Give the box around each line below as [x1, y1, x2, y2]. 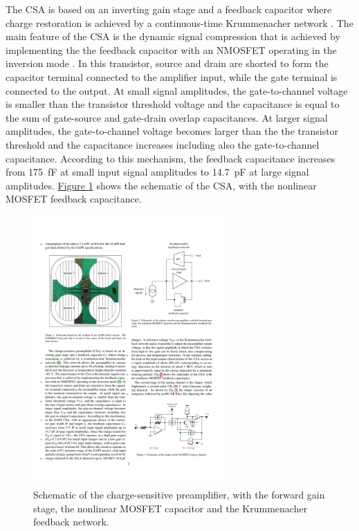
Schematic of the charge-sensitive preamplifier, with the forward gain [33, 487, 325, 502]
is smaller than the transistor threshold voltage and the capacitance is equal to [6, 97, 340, 111]
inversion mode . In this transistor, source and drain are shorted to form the [6, 56, 329, 71]
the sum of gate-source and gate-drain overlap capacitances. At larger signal [6, 110, 328, 124]
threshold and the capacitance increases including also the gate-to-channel [6, 137, 320, 151]
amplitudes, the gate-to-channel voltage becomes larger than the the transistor [6, 124, 339, 138]
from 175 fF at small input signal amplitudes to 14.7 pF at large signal [6, 165, 309, 179]
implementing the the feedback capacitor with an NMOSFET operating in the [6, 42, 337, 57]
